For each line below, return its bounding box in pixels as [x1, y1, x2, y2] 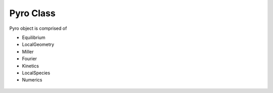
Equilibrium [22, 34, 45, 40]
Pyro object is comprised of [9, 25, 67, 31]
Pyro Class [9, 8, 56, 19]
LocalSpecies [22, 70, 51, 76]
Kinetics [22, 63, 39, 69]
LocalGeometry [22, 41, 55, 48]
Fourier [22, 56, 37, 62]
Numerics [22, 77, 42, 83]
